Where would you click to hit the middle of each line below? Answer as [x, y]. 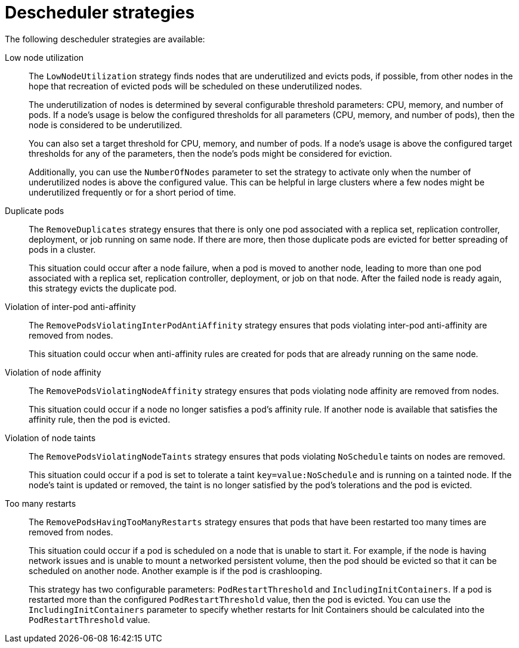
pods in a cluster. [62, 249]
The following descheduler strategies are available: [105, 39]
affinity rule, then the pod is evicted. [100, 419]
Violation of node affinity [53, 372]
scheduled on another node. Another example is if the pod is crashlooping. [175, 571]
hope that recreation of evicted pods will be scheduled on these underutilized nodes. [195, 86]
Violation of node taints [50, 438]
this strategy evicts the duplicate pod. [103, 288]
